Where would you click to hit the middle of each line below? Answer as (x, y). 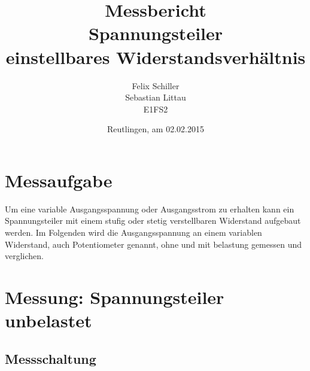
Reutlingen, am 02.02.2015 (156, 129)
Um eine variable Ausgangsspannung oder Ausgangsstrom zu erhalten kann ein (150, 209)
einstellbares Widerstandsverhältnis (156, 57)
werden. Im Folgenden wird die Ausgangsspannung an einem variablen (133, 232)
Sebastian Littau (156, 97)
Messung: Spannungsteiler (115, 297)
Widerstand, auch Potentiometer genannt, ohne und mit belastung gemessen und (154, 244)
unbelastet (48, 320)
